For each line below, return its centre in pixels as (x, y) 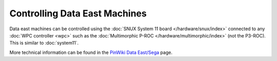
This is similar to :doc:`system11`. (44, 43)
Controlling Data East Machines (78, 13)
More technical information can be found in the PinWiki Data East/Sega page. (91, 52)
